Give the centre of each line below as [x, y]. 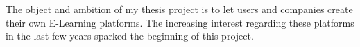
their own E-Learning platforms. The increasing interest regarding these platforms [180, 22]
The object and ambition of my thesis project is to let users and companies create [179, 9]
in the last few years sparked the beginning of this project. [130, 36]
